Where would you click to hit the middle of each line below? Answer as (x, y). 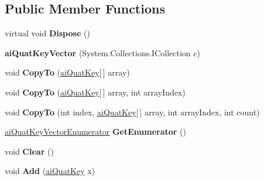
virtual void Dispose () (47, 33)
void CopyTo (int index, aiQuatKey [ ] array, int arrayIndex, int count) (132, 112)
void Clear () (29, 151)
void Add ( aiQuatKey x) (50, 171)
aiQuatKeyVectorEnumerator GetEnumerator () (95, 132)
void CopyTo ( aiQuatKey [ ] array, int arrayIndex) (95, 92)
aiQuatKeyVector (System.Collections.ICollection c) (102, 52)
